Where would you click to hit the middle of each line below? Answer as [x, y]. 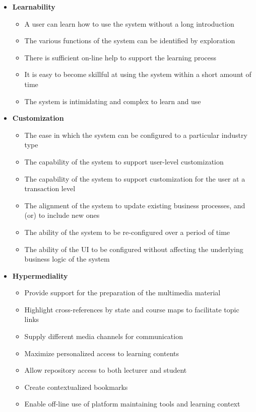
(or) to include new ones [62, 215]
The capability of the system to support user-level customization [124, 161]
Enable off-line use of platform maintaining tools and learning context [132, 404]
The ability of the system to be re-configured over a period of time [127, 232]
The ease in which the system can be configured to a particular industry [136, 135]
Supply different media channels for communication [104, 336]
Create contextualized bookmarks [76, 387]
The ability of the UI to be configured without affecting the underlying [134, 249]
